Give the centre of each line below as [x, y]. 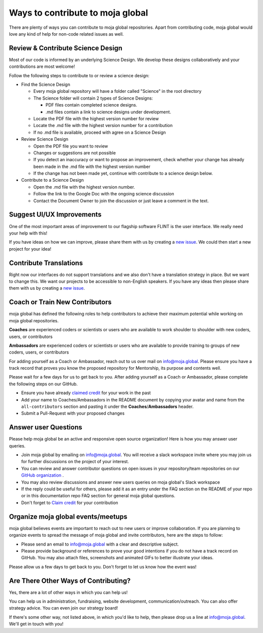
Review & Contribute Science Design [66, 48]
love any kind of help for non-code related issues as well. [66, 34]
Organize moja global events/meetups [68, 517]
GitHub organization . [43, 475]
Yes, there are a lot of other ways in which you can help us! [68, 592]
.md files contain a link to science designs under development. [108, 112]
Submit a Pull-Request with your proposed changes [73, 413]
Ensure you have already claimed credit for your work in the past [86, 393]
